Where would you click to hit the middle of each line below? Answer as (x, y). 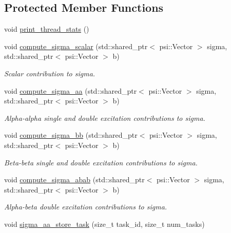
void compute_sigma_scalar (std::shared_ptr (76, 46)
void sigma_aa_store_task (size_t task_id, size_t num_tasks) (104, 224)
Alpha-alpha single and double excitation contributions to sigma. (105, 118)
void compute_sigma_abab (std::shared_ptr (74, 179)
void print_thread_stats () (47, 29)
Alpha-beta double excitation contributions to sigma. (86, 207)
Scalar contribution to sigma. (50, 73)
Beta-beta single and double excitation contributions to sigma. (101, 162)
